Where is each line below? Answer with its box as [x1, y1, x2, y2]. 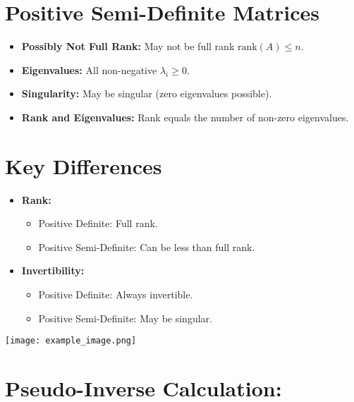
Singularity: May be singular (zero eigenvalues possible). [21, 86, 272, 101]
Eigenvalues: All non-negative [21, 62, 157, 77]
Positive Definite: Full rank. [38, 216, 158, 231]
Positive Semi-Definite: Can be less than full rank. [38, 239, 255, 254]
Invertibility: [21, 263, 85, 278]
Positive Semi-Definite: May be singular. [38, 310, 212, 325]
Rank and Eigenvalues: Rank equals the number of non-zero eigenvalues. [21, 109, 349, 124]
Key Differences [5, 151, 162, 180]
